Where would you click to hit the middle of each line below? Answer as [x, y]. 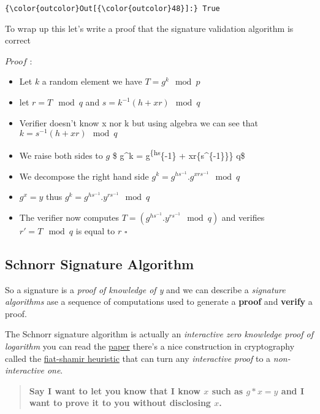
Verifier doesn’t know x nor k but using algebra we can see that [139, 122]
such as [227, 390]
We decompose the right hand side [84, 176]
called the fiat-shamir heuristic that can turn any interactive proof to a [138, 358]
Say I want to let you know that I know [115, 390]
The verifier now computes [69, 217]
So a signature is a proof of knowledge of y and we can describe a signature [145, 289]
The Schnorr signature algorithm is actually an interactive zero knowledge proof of [159, 334]
